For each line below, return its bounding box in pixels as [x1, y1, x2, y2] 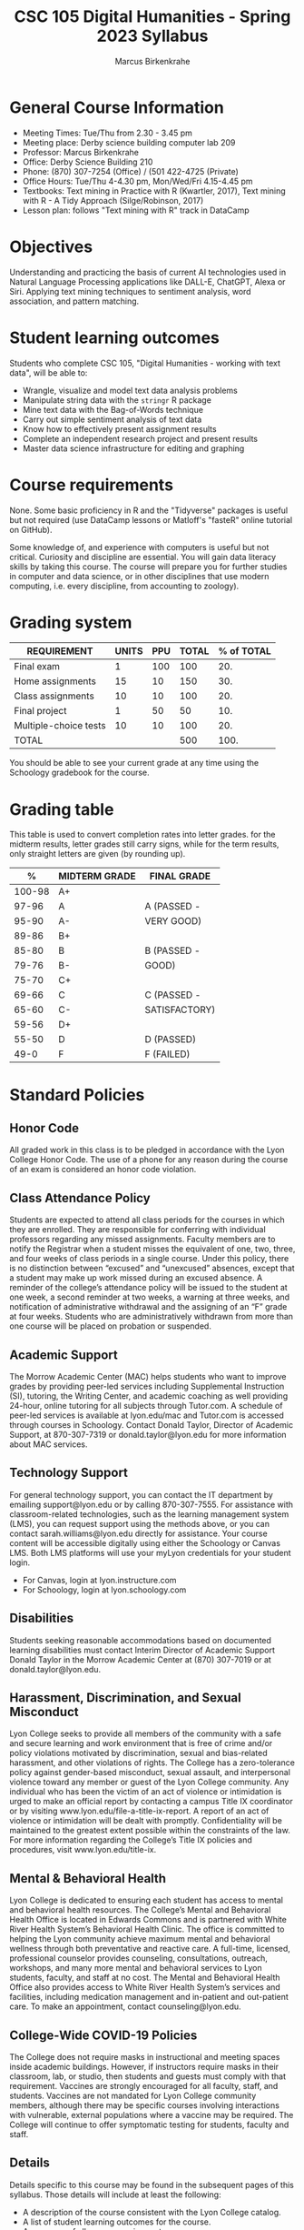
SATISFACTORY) [144, 1003, 216, 1016]
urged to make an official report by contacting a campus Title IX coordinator [9, 1796, 293, 1807]
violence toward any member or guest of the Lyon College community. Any [9, 1776, 289, 1788]
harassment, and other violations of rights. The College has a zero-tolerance [9, 1757, 295, 1768]
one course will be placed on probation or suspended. [9, 1321, 211, 1331]
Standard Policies [9, 1084, 145, 1105]
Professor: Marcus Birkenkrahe [22, 146, 139, 157]
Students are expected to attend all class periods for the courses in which [9, 1214, 286, 1225]
